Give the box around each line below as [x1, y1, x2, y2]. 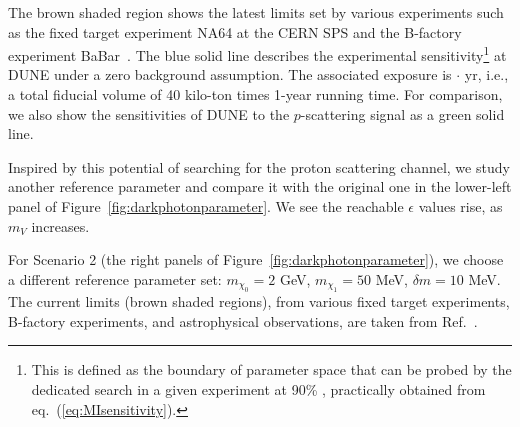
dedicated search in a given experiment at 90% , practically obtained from [31, 378, 486, 399]
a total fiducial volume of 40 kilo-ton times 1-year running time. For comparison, [8, 84, 503, 105]
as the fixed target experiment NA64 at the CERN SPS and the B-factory [8, 21, 462, 42]
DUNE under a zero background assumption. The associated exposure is [8, 64, 452, 85]
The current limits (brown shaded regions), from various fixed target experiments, [8, 291, 510, 312]
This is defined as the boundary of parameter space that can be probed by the [31, 359, 512, 380]
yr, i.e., [464, 64, 509, 85]
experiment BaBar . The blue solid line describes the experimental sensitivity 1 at [8, 42, 507, 65]
